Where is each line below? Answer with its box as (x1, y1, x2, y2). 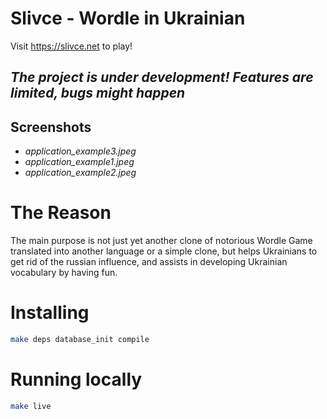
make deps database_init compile (10, 335, 150, 345)
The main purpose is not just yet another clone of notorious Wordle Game (10, 235, 313, 247)
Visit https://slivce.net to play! (10, 40, 133, 52)
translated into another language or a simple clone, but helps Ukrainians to (10, 245, 318, 257)
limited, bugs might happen (10, 85, 186, 102)
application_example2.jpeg (24, 167, 137, 179)
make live (10, 401, 52, 411)
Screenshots (10, 118, 92, 136)
